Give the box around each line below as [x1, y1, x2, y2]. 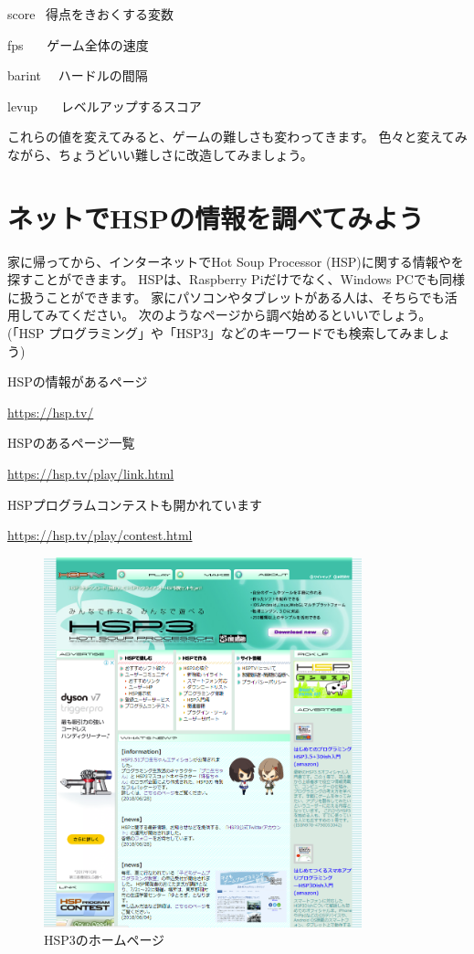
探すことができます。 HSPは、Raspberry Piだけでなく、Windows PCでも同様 [7, 270, 465, 289]
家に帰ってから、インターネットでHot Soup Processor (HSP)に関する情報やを [7, 251, 464, 270]
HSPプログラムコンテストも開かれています [7, 494, 262, 514]
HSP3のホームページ [44, 930, 165, 949]
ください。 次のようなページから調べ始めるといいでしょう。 [70, 305, 432, 324]
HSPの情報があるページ [7, 372, 148, 391]
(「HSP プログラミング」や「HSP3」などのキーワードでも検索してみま [7, 323, 426, 343]
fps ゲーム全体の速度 [7, 35, 149, 54]
